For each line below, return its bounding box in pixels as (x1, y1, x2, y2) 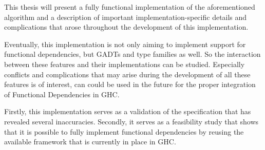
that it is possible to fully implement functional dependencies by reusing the (4, 126, 244, 137)
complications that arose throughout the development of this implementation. (4, 22, 249, 32)
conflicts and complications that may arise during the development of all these (4, 69, 251, 79)
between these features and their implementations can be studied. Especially (4, 58, 245, 69)
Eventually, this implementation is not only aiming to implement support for (4, 38, 246, 49)
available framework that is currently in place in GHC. (4, 136, 176, 147)
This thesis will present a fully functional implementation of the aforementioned (4, 2, 255, 12)
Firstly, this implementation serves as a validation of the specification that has (4, 106, 251, 117)
